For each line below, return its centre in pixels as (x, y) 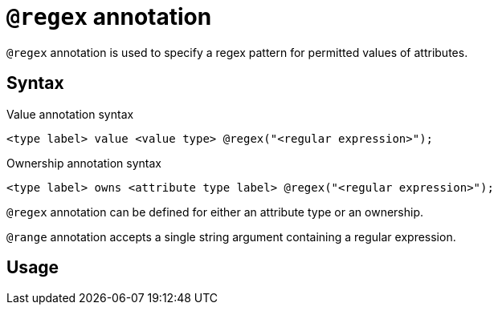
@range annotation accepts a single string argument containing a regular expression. (231, 236)
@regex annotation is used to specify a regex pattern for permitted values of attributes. (237, 52)
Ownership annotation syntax (84, 163)
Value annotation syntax (70, 114)
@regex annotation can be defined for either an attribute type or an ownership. (215, 212)
